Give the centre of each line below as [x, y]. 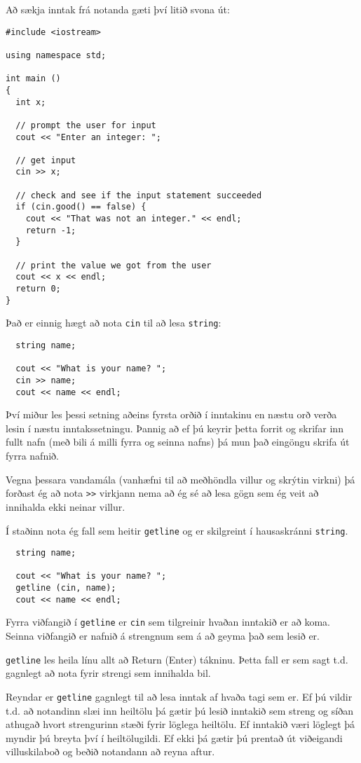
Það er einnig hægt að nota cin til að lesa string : [114, 323]
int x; [31, 102]
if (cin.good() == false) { [81, 207]
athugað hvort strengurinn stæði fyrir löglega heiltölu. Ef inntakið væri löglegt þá [180, 724]
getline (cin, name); [66, 588]
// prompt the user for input [86, 125]
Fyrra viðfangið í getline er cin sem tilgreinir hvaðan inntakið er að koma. [168, 622]
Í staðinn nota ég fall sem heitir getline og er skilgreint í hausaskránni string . [177, 530]
